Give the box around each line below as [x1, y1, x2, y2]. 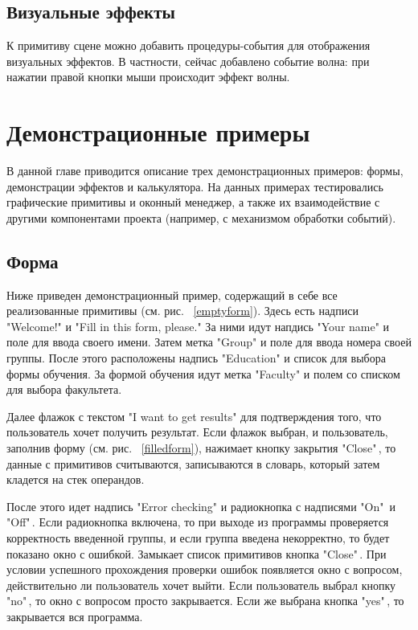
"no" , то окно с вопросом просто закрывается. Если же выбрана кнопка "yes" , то [6, 592, 404, 609]
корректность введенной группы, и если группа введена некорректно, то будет [6, 530, 390, 546]
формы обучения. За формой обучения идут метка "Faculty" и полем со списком [6, 365, 400, 382]
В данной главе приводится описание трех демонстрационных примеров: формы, [6, 162, 404, 179]
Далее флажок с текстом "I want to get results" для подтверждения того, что [6, 407, 382, 424]
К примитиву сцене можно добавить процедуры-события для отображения [6, 37, 371, 54]
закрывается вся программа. [6, 607, 143, 624]
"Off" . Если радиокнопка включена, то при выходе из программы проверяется [6, 513, 389, 530]
